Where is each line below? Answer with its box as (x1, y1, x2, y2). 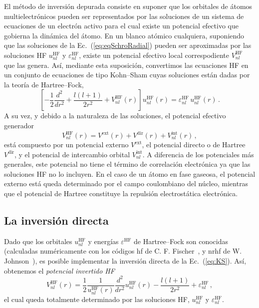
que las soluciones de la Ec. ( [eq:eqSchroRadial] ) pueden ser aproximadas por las (4, 40, 252, 50)
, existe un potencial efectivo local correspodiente (79, 49, 229, 60)
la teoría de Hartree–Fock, (4, 79, 84, 89)
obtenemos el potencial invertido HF (4, 265, 115, 276)
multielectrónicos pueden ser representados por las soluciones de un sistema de (4, 10, 244, 21)
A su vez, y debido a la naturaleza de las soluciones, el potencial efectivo (4, 110, 226, 121)
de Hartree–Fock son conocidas (133, 236, 229, 246)
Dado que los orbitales (4, 236, 72, 246)
